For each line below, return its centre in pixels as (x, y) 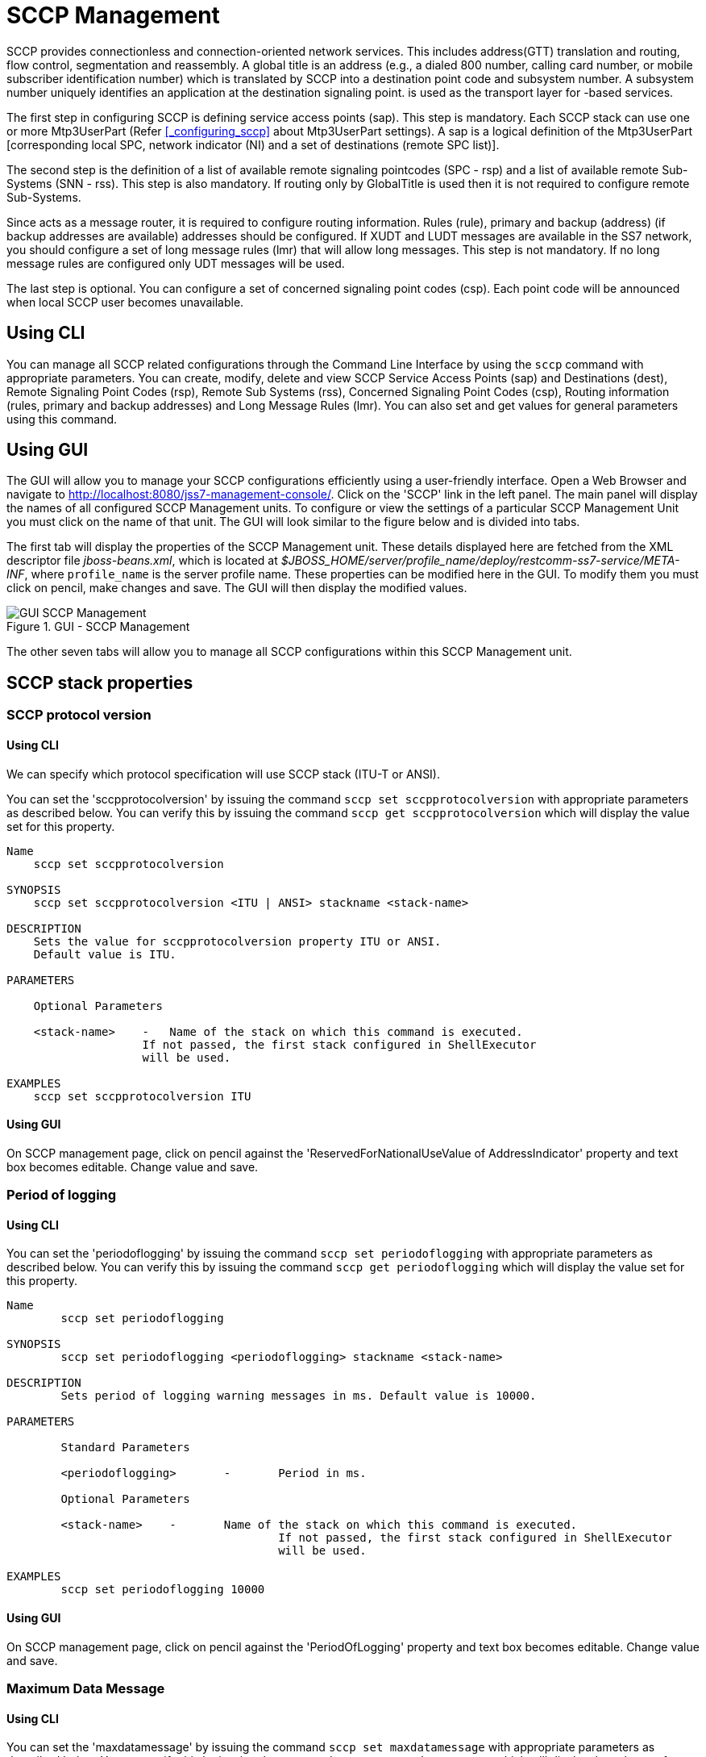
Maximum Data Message (86, 1688)
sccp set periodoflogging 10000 (163, 1590)
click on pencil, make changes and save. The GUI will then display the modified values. (237, 588)
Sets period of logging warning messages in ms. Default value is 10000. (299, 1396)
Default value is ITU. (105, 954)
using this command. (62, 419)
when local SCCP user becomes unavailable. (125, 302)
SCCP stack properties (100, 682)
